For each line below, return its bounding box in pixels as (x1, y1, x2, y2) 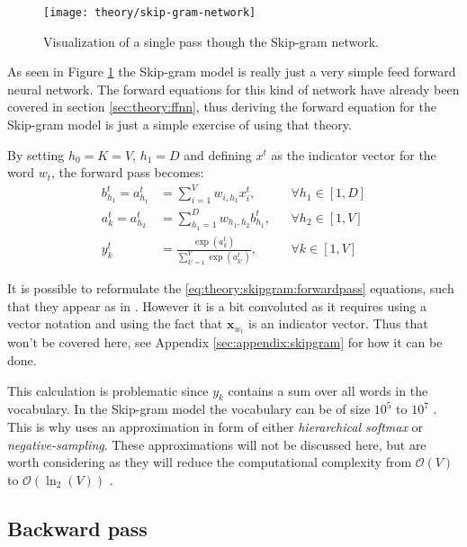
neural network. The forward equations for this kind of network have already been (7, 79, 460, 98)
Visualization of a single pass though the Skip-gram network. (43, 31, 379, 50)
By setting (7, 145, 65, 164)
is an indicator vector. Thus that (248, 314, 428, 333)
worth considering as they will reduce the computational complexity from (7, 453, 412, 471)
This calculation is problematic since (7, 381, 209, 399)
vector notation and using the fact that (7, 314, 223, 333)
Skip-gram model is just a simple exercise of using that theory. (7, 115, 352, 134)
